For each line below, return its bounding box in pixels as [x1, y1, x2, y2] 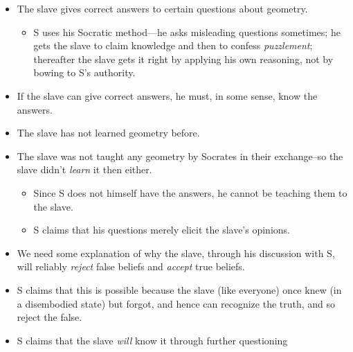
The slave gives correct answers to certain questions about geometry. [17, 1, 308, 15]
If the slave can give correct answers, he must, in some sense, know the [17, 88, 318, 103]
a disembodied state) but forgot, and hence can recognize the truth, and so [17, 296, 336, 310]
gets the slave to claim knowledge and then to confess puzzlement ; [33, 38, 313, 53]
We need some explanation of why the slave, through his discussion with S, [17, 245, 335, 260]
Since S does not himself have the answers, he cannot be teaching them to [33, 185, 347, 200]
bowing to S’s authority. [33, 65, 136, 80]
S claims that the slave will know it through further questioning [17, 333, 288, 347]
